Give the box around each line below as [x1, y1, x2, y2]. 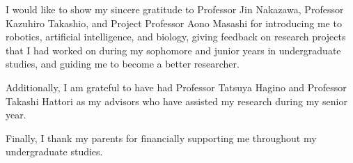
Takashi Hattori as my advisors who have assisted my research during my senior [6, 93, 347, 108]
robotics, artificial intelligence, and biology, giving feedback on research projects [6, 29, 346, 44]
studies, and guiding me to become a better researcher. [6, 56, 240, 71]
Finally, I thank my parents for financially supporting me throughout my [6, 130, 317, 145]
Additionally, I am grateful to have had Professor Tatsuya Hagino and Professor [6, 79, 347, 94]
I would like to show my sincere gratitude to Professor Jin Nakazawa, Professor [6, 2, 344, 16]
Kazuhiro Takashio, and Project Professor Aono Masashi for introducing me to [6, 15, 342, 30]
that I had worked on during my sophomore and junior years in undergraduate [6, 42, 341, 57]
